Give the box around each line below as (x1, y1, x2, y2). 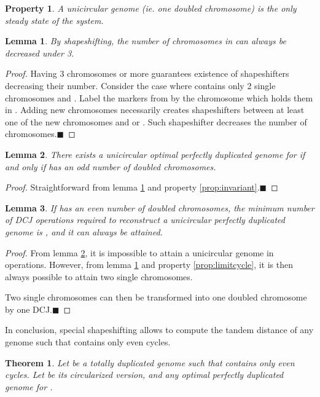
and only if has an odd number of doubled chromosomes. (5, 160, 216, 173)
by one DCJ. (5, 302, 52, 315)
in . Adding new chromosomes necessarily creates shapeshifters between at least (5, 103, 305, 116)
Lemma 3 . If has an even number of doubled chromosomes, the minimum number (5, 201, 314, 214)
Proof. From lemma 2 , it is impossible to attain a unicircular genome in (5, 246, 274, 259)
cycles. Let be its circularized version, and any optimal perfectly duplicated (5, 368, 284, 381)
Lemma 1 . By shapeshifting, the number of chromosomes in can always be (5, 34, 286, 47)
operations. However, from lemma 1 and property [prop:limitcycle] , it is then (5, 258, 294, 271)
